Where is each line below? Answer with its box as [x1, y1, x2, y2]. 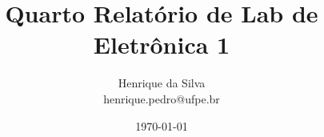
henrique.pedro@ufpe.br [103, 90, 220, 107]
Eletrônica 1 [93, 28, 230, 61]
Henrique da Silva [118, 75, 206, 91]
